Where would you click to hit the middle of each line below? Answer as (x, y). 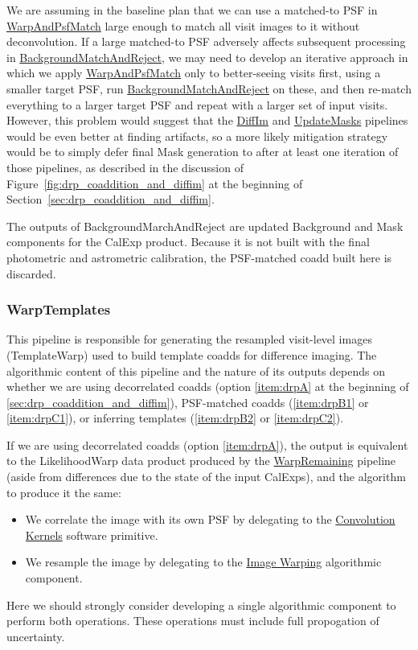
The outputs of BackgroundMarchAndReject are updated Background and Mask (205, 226)
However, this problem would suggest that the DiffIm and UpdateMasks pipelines (207, 120)
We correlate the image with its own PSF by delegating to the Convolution (210, 519)
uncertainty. (36, 636)
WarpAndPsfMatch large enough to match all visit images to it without (183, 25)
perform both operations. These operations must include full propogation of (193, 621)
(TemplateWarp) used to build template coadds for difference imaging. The (192, 354)
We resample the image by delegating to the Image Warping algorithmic (203, 562)
